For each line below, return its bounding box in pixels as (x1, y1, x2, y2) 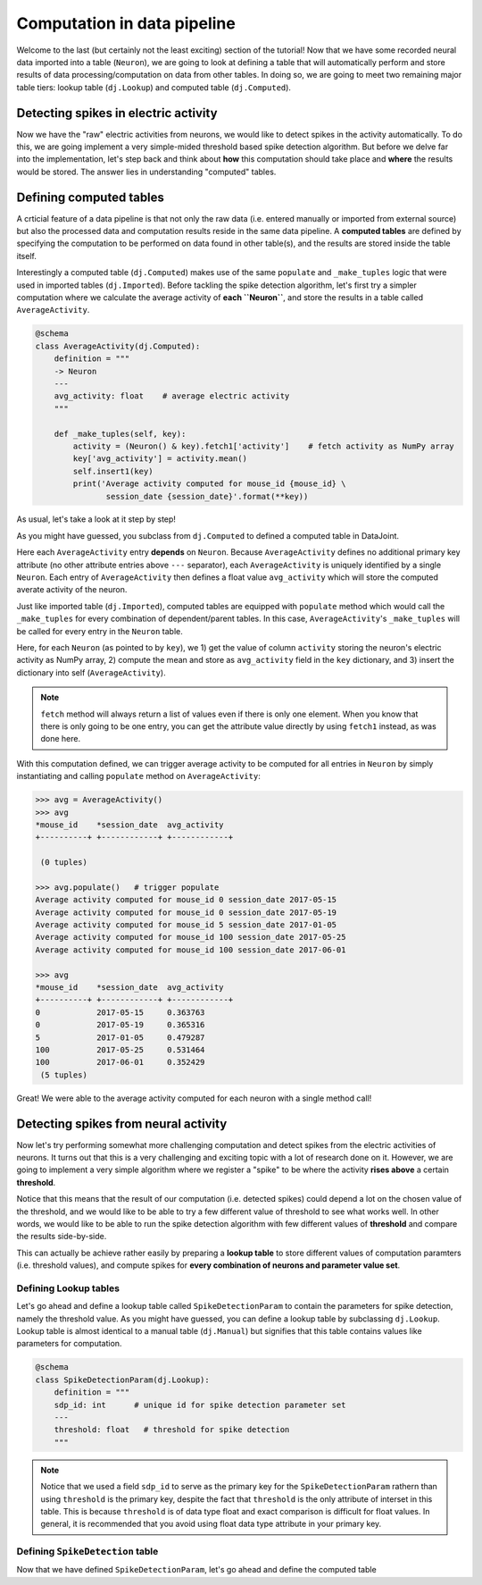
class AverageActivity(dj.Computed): (35, 340, 201, 351)
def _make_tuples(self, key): (54, 429, 187, 439)
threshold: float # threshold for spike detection (54, 1425, 290, 1435)
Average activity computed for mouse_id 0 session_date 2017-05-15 (35, 894, 337, 905)
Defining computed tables (16, 189, 165, 205)
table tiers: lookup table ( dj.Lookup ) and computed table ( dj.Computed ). (16, 81, 292, 93)
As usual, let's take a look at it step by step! (16, 514, 176, 524)
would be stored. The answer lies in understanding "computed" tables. (16, 166, 277, 177)
